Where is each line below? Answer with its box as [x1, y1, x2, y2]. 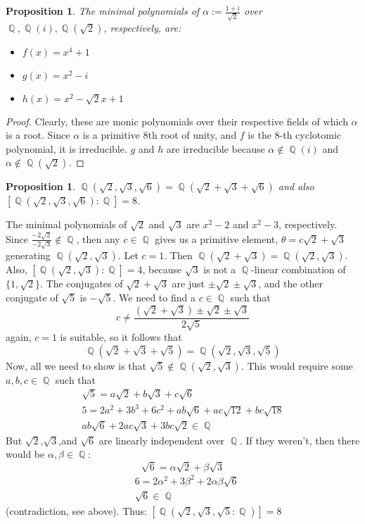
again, [6, 330, 32, 344]
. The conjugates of [40, 276, 123, 291]
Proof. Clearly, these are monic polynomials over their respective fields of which [6, 113, 348, 128]
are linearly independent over [98, 432, 225, 447]
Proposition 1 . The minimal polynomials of [6, 4, 200, 18]
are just [172, 276, 205, 291]
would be [6, 447, 45, 461]
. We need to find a [113, 290, 196, 305]
